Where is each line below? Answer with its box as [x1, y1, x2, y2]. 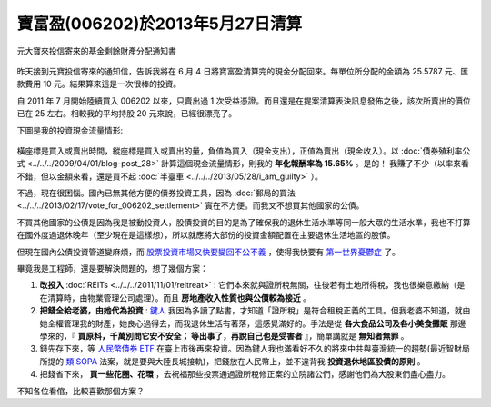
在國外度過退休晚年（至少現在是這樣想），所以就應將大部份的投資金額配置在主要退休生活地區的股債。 [16, 230, 396, 241]
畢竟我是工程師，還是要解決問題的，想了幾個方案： [16, 263, 208, 274]
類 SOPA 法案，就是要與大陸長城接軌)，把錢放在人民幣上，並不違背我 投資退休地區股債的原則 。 [65, 355, 426, 367]
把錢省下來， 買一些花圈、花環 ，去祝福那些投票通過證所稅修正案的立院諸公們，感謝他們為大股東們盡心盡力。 [39, 369, 450, 380]
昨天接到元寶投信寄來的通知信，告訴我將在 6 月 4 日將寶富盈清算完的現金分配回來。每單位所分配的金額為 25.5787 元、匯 [16, 65, 469, 76]
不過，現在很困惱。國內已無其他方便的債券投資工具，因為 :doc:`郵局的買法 [16, 187, 296, 199]
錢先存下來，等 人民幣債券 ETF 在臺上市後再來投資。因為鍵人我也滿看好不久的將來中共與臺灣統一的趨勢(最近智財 [39, 343, 463, 354]
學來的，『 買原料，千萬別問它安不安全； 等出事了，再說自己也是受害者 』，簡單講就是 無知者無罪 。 [39, 330, 409, 341]
